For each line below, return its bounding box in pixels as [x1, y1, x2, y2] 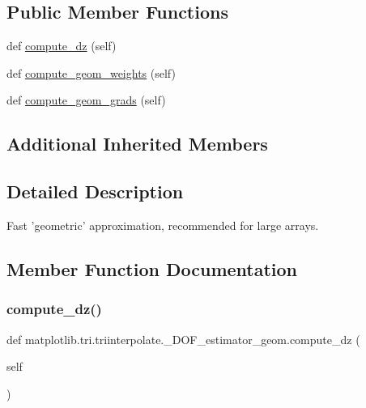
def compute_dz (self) [6, 37, 117, 54]
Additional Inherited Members [6, 131, 268, 156]
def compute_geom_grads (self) [6, 91, 166, 108]
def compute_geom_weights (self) [6, 64, 176, 81]
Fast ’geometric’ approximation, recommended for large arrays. [6, 216, 319, 233]
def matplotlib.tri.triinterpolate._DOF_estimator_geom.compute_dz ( [6, 330, 360, 347]
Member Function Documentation [6, 256, 298, 281]
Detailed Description [6, 179, 184, 204]
